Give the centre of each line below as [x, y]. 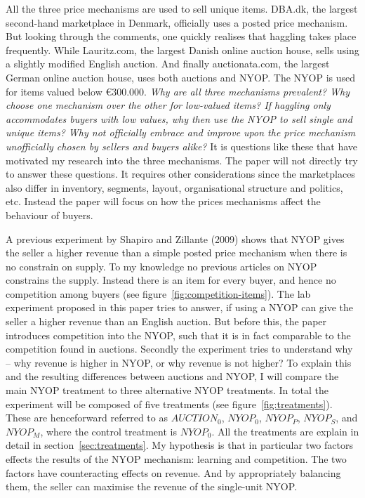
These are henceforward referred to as [87, 418]
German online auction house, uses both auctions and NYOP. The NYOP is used [181, 77]
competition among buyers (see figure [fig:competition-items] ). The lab [158, 293]
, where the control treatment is [108, 431]
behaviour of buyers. [49, 215]
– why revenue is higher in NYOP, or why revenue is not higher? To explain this [179, 362]
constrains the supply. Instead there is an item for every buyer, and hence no [171, 280]
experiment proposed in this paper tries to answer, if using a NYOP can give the [180, 307]
